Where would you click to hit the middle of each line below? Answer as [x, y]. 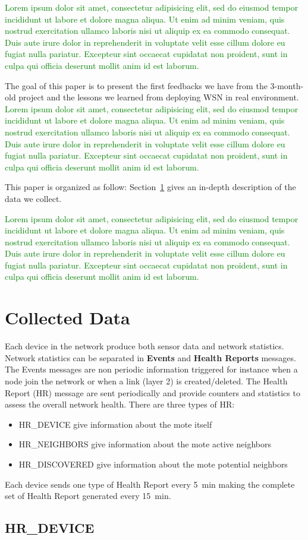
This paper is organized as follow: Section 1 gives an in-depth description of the [150, 187]
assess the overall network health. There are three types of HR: [120, 404]
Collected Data [67, 318]
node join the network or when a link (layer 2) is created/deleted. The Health [146, 380]
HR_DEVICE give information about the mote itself [115, 424]
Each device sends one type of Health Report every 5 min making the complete [150, 484]
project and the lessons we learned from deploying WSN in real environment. [159, 97]
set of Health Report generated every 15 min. [88, 496]
